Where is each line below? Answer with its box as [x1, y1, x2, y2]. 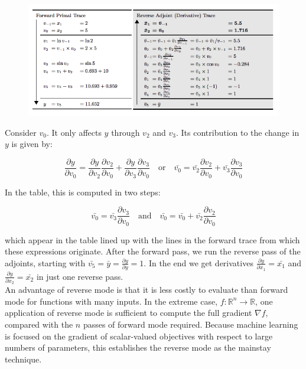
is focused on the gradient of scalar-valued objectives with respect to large [5, 329, 273, 342]
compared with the [5, 318, 73, 331]
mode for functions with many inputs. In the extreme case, [5, 295, 218, 307]
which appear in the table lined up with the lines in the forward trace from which [5, 233, 300, 246]
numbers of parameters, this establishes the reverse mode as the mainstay [5, 341, 271, 354]
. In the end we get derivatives [144, 256, 253, 269]
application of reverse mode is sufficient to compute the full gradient [5, 306, 252, 319]
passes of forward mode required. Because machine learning [83, 318, 298, 331]
